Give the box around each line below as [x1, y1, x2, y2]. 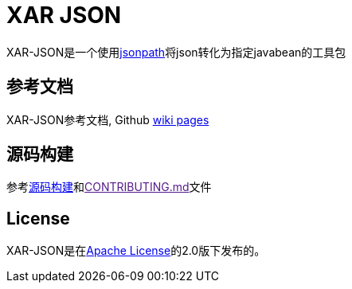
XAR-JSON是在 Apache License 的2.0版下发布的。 [6, 244, 266, 258]
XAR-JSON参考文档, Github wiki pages [6, 112, 209, 127]
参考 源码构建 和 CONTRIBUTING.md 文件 [6, 180, 212, 194]
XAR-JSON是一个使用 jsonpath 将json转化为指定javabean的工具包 [6, 45, 346, 59]
